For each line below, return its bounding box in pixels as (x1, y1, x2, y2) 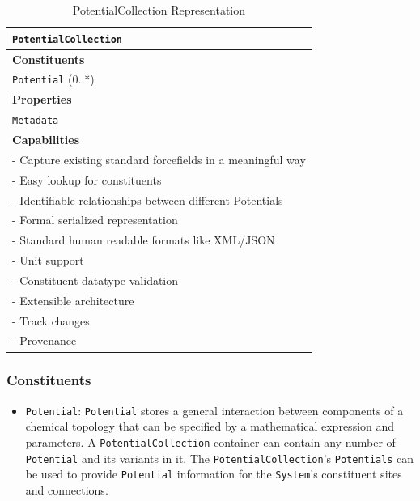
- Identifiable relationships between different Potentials (12, 191, 283, 208)
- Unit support (12, 252, 84, 269)
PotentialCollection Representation (72, 2, 246, 18)
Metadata (12, 115, 59, 127)
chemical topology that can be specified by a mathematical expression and (25, 418, 395, 435)
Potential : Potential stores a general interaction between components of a (25, 401, 404, 418)
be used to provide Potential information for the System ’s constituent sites (25, 465, 402, 482)
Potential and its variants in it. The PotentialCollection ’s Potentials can (25, 449, 414, 466)
